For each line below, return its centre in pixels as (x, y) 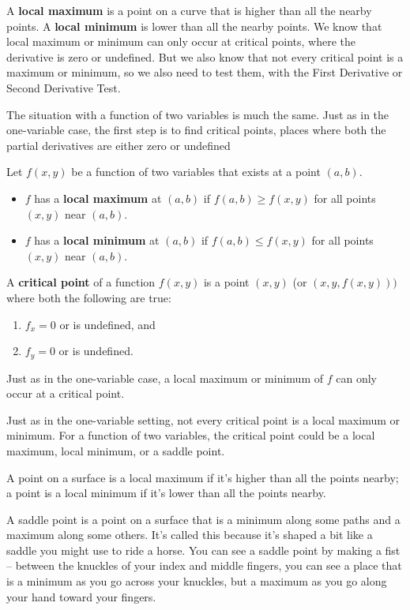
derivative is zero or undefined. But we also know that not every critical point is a (205, 56)
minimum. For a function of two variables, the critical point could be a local (191, 435)
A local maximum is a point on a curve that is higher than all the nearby (189, 10)
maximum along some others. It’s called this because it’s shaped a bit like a (190, 535)
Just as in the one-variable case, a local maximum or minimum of (165, 378)
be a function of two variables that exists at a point (196, 172)
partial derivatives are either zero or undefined (118, 145)
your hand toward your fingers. (81, 596)
